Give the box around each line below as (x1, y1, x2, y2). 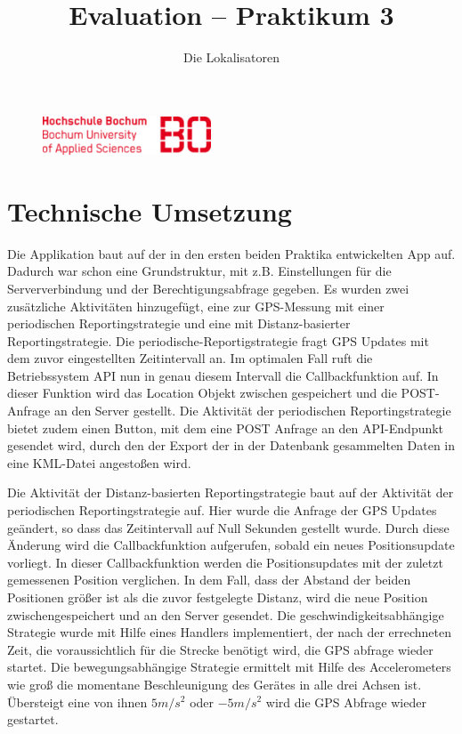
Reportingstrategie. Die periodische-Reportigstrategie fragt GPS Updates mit (7, 331, 429, 350)
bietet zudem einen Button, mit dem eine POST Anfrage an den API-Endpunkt (7, 418, 444, 437)
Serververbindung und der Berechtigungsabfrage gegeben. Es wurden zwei (7, 278, 409, 297)
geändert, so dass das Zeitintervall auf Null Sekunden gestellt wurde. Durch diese (7, 518, 450, 536)
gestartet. (7, 710, 59, 729)
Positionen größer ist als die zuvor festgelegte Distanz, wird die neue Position (7, 588, 428, 606)
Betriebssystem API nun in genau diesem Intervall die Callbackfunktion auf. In (7, 366, 439, 384)
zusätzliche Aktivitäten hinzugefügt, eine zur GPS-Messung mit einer (7, 296, 385, 315)
